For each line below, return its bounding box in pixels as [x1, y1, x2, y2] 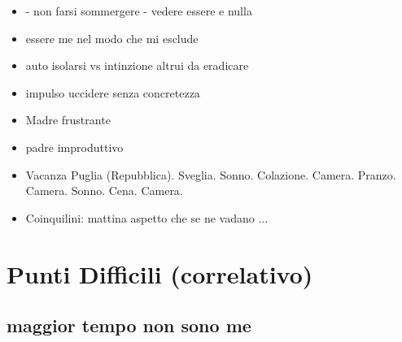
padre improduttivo [25, 138, 124, 155]
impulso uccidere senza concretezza [25, 84, 200, 101]
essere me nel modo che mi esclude [25, 29, 199, 46]
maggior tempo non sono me [7, 313, 251, 338]
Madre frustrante [25, 111, 111, 128]
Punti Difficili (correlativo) [7, 257, 313, 290]
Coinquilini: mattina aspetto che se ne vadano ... [25, 209, 269, 226]
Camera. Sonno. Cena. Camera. [25, 182, 183, 199]
